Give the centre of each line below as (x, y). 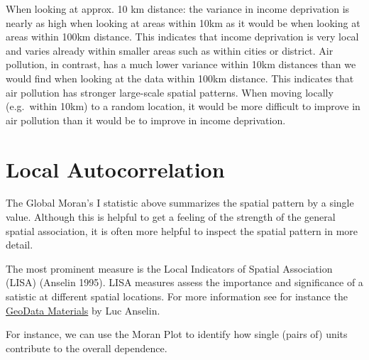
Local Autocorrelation (115, 169)
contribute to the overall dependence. (87, 348)
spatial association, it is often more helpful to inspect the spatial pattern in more (182, 230)
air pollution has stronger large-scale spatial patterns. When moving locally (170, 92)
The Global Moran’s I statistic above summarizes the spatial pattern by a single (180, 203)
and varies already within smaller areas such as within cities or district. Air (170, 50)
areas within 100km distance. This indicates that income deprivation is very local (182, 37)
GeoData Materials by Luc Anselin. (83, 310)
